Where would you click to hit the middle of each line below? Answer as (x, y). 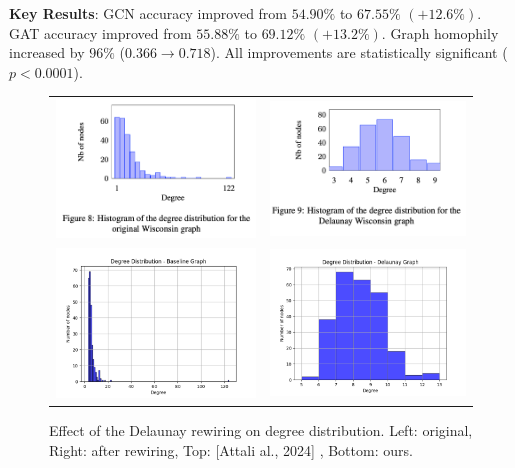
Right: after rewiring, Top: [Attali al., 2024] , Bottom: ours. (231, 449)
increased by (47, 52)
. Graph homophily (440, 32)
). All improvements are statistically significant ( (359, 52)
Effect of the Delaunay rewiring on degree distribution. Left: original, (261, 430)
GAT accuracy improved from (100, 32)
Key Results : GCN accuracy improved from (148, 13)
